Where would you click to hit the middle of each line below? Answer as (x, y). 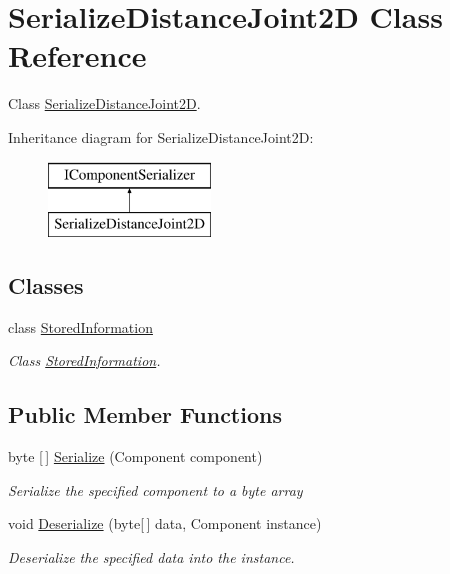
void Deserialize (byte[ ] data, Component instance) (165, 523)
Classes (46, 285)
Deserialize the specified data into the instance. (151, 557)
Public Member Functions (145, 414)
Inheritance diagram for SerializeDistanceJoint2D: (161, 136)
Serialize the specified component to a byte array (155, 489)
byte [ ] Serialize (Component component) (135, 456)
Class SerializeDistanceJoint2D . (104, 103)
